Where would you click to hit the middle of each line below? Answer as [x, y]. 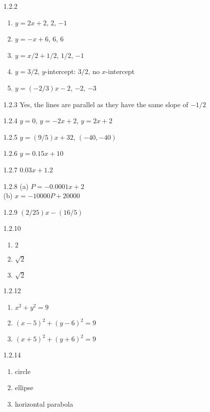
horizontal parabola [44, 403]
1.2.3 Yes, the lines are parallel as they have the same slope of [96, 104]
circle [23, 371]
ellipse [24, 387]
